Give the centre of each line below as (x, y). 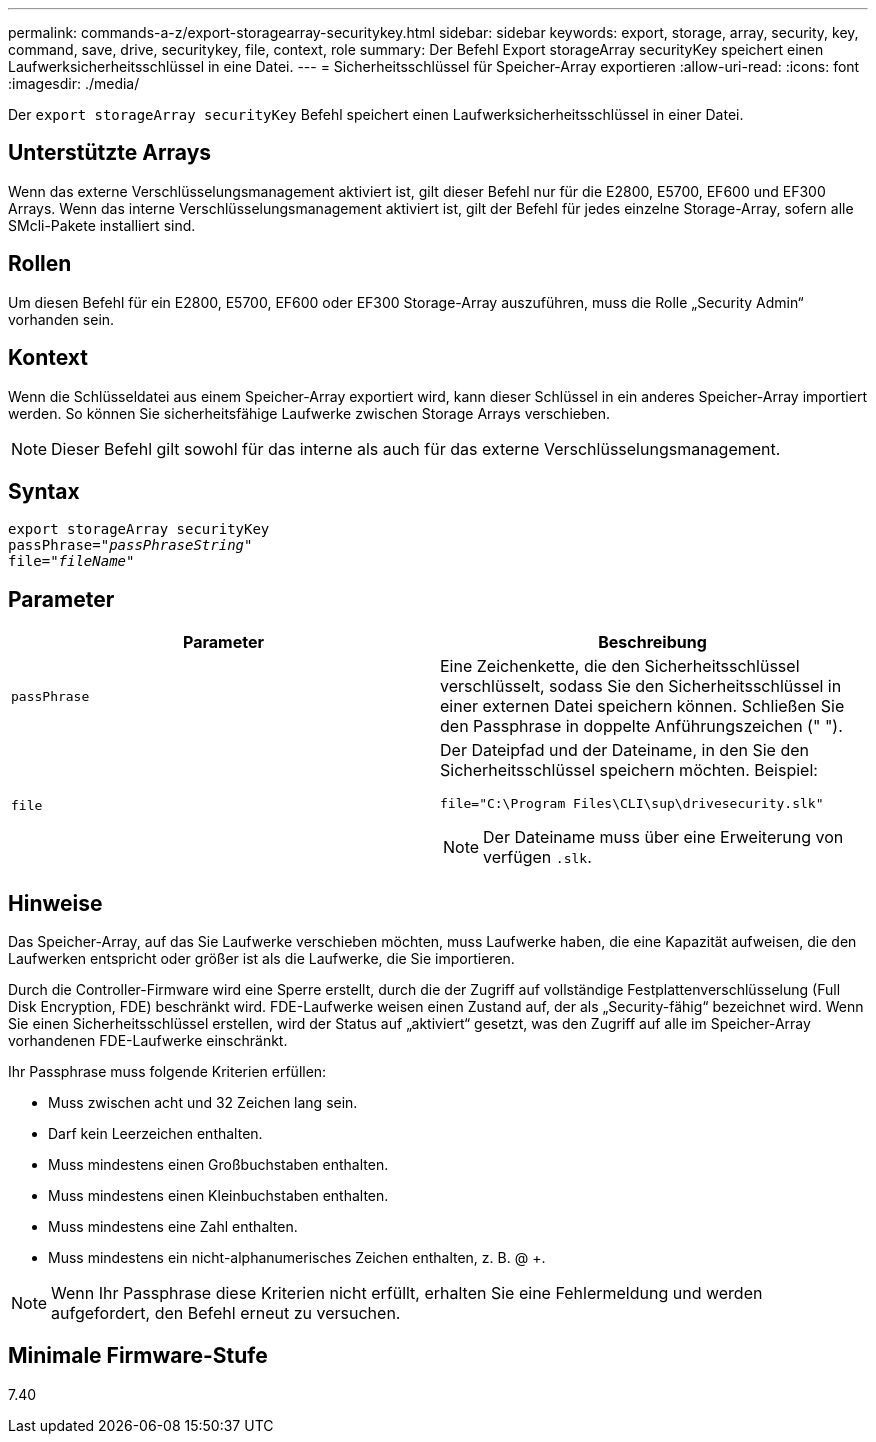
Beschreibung (652, 642)
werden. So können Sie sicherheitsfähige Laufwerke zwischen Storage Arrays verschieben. (309, 413)
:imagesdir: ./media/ (74, 83)
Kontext (48, 358)
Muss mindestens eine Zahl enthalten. (173, 1227)
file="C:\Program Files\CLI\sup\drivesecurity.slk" (632, 804)
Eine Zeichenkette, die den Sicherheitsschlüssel (620, 666)
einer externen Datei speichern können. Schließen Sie (642, 706)
